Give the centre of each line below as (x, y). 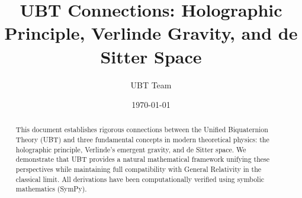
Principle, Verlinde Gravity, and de (151, 33)
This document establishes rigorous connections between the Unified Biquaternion (142, 130)
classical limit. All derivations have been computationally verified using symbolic (140, 179)
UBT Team (151, 84)
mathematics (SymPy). (51, 189)
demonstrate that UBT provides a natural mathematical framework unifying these (143, 159)
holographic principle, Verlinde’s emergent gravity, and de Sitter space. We (131, 149)
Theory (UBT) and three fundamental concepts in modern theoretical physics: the (142, 140)
